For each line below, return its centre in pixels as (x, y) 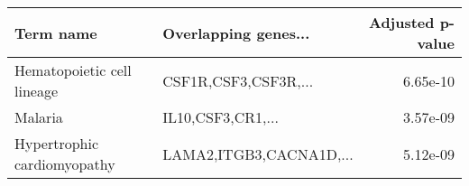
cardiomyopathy (65, 164)
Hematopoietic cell (73, 70)
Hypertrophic (57, 143)
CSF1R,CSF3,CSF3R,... (238, 80)
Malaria (39, 117)
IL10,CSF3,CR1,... (221, 117)
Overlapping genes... (236, 33)
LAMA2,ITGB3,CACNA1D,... (258, 153)
